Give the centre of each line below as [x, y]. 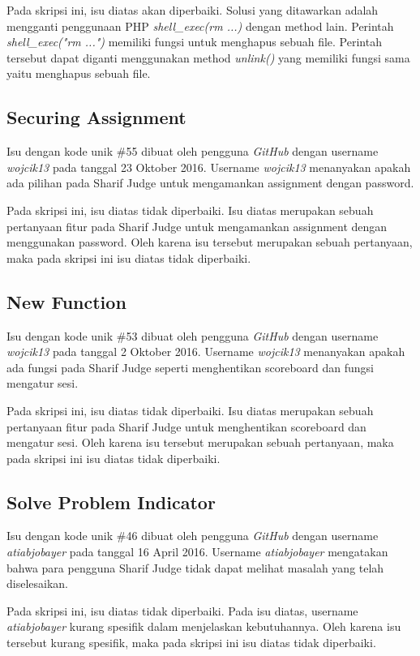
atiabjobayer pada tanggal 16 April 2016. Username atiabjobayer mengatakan [197, 552]
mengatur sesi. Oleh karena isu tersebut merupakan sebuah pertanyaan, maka [200, 442]
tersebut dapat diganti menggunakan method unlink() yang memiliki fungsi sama [208, 57]
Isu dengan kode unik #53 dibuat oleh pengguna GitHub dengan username [193, 335]
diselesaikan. [37, 583]
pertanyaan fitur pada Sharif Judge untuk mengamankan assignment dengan [197, 226]
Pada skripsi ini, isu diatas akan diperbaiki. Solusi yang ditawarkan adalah [193, 10]
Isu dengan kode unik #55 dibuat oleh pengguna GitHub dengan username [193, 151]
